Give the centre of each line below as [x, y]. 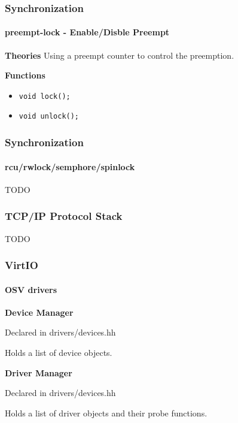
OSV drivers [31, 289]
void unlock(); [49, 117]
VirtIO [22, 265]
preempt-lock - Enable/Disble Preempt [87, 32]
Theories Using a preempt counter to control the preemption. [120, 55]
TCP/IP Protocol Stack [64, 216]
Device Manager [39, 312]
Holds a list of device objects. [59, 353]
